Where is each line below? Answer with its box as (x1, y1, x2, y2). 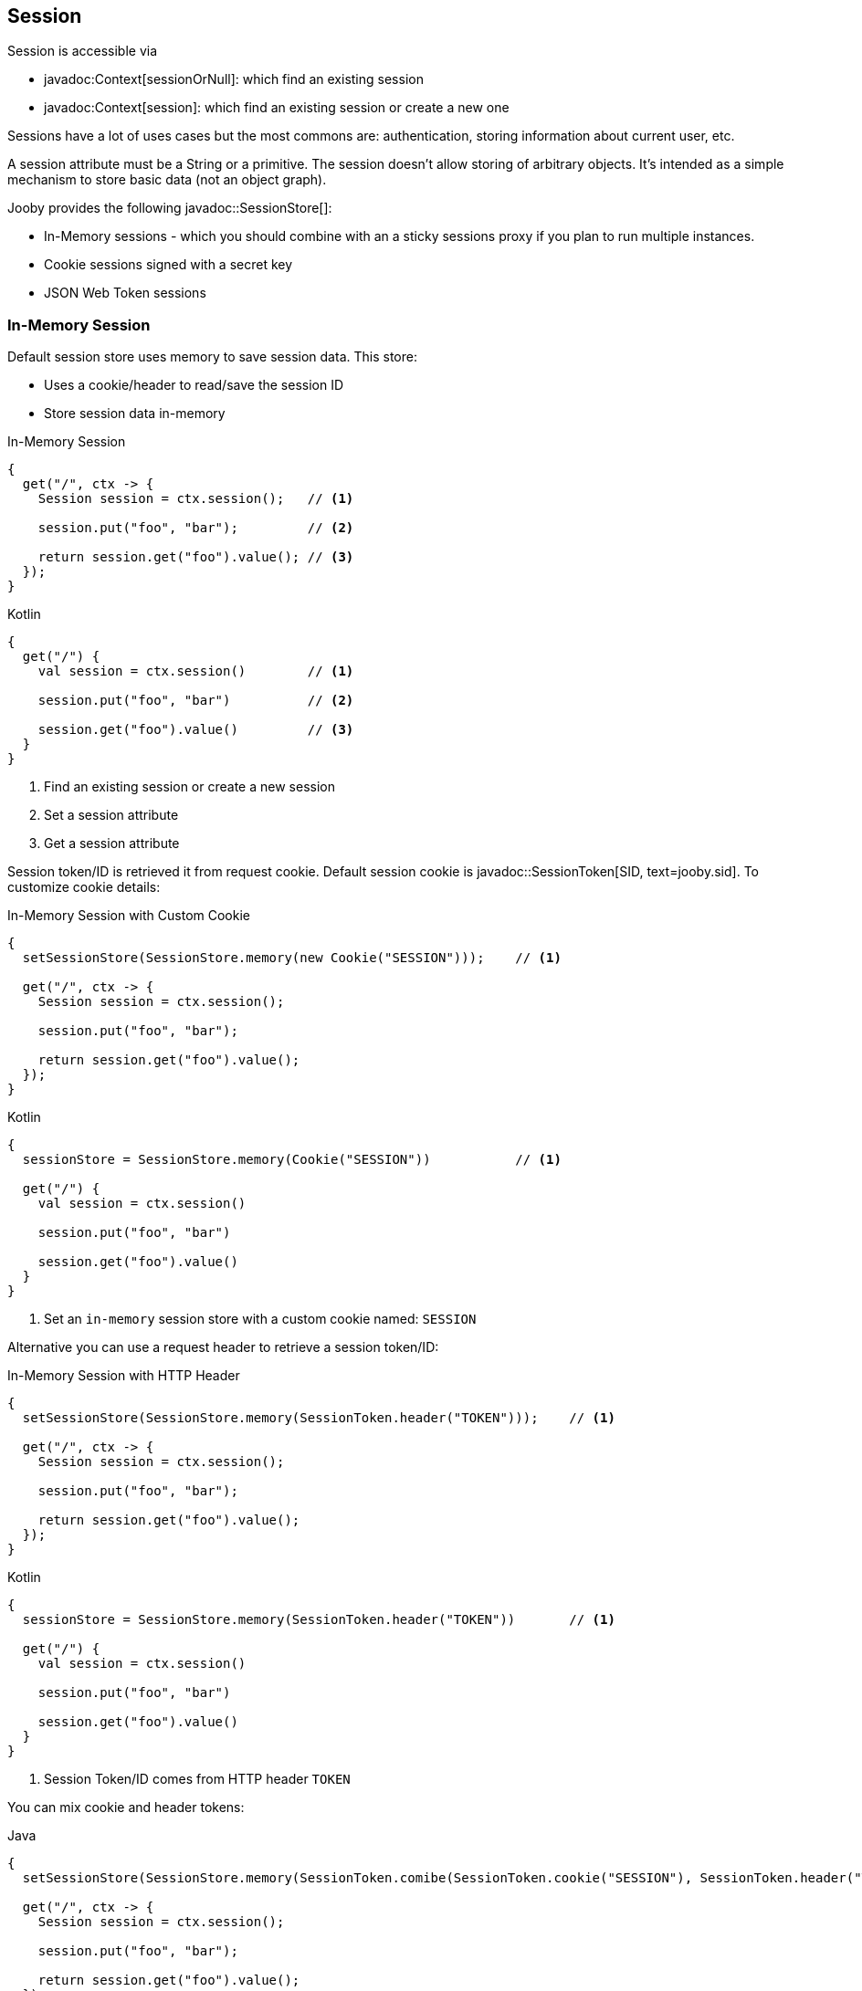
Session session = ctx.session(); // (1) (37, 491, 354, 507)
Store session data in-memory (44, 405, 226, 422)
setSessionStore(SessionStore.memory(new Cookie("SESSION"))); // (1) (22, 950, 562, 966)
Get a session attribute (44, 835, 180, 852)
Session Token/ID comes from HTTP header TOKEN (44, 1771, 351, 1787)
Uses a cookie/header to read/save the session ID (44, 377, 344, 393)
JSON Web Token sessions (44, 285, 206, 301)
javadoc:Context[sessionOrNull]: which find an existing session (44, 71, 424, 88)
